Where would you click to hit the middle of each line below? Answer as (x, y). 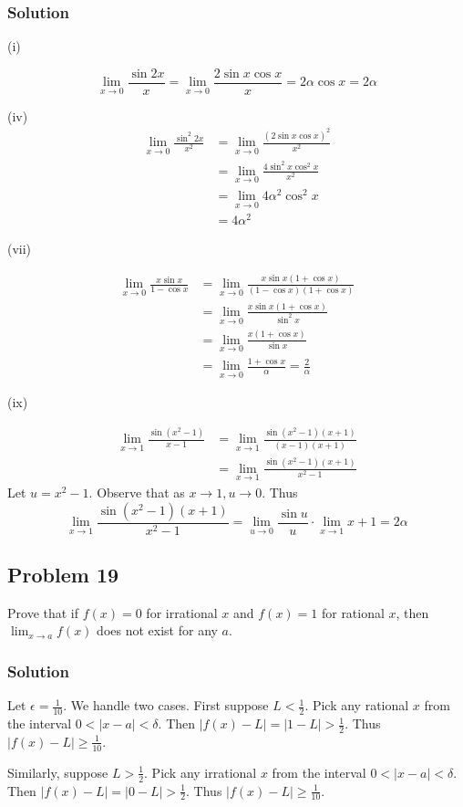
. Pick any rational (357, 705)
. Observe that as (137, 493)
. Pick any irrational (201, 772)
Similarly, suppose (58, 772)
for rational (353, 612)
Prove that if (43, 612)
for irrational (182, 612)
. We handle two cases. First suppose (166, 705)
